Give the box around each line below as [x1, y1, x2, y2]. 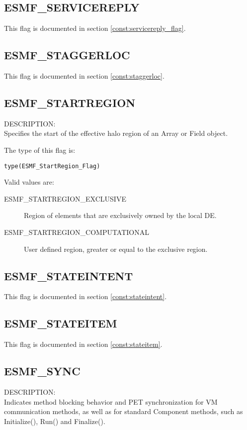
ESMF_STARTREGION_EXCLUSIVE [4, 193, 126, 204]
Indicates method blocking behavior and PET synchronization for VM [4, 396, 218, 407]
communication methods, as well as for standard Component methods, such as [4, 406, 243, 417]
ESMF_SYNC [4, 363, 81, 379]
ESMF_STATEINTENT [4, 268, 133, 283]
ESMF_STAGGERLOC [4, 47, 130, 63]
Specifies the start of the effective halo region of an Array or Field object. [4, 128, 228, 138]
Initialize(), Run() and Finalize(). [4, 416, 105, 426]
